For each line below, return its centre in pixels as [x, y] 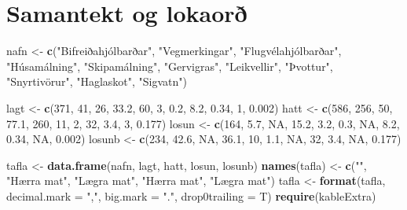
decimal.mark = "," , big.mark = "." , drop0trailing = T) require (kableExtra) [191, 195]
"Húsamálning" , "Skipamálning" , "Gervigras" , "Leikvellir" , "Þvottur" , [170, 66]
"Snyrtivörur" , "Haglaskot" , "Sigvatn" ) [97, 81]
